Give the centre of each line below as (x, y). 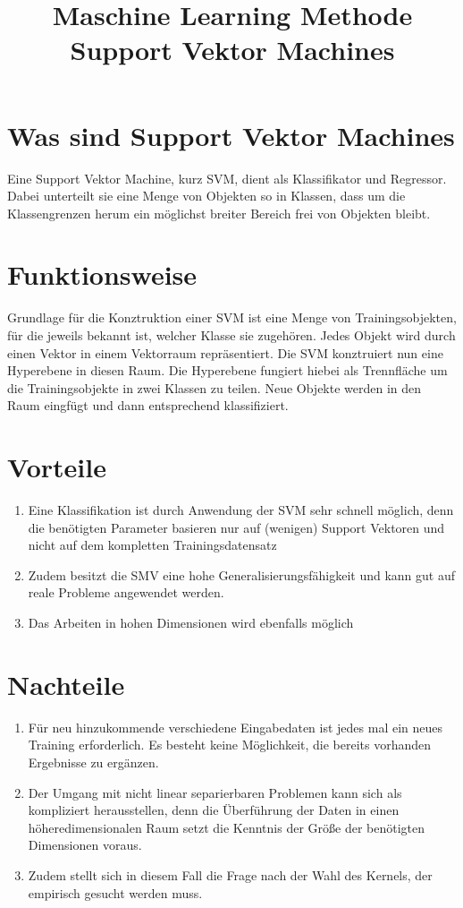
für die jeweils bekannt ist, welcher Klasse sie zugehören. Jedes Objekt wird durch (231, 335)
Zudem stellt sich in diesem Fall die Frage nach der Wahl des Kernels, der (230, 874)
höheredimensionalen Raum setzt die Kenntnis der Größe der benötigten (227, 827)
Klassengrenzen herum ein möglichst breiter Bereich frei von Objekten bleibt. (219, 213)
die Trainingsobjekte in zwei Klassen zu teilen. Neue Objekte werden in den (215, 387)
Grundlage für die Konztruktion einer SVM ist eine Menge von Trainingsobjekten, (232, 317)
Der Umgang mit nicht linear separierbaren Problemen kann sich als (215, 792)
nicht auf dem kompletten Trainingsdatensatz (152, 545)
